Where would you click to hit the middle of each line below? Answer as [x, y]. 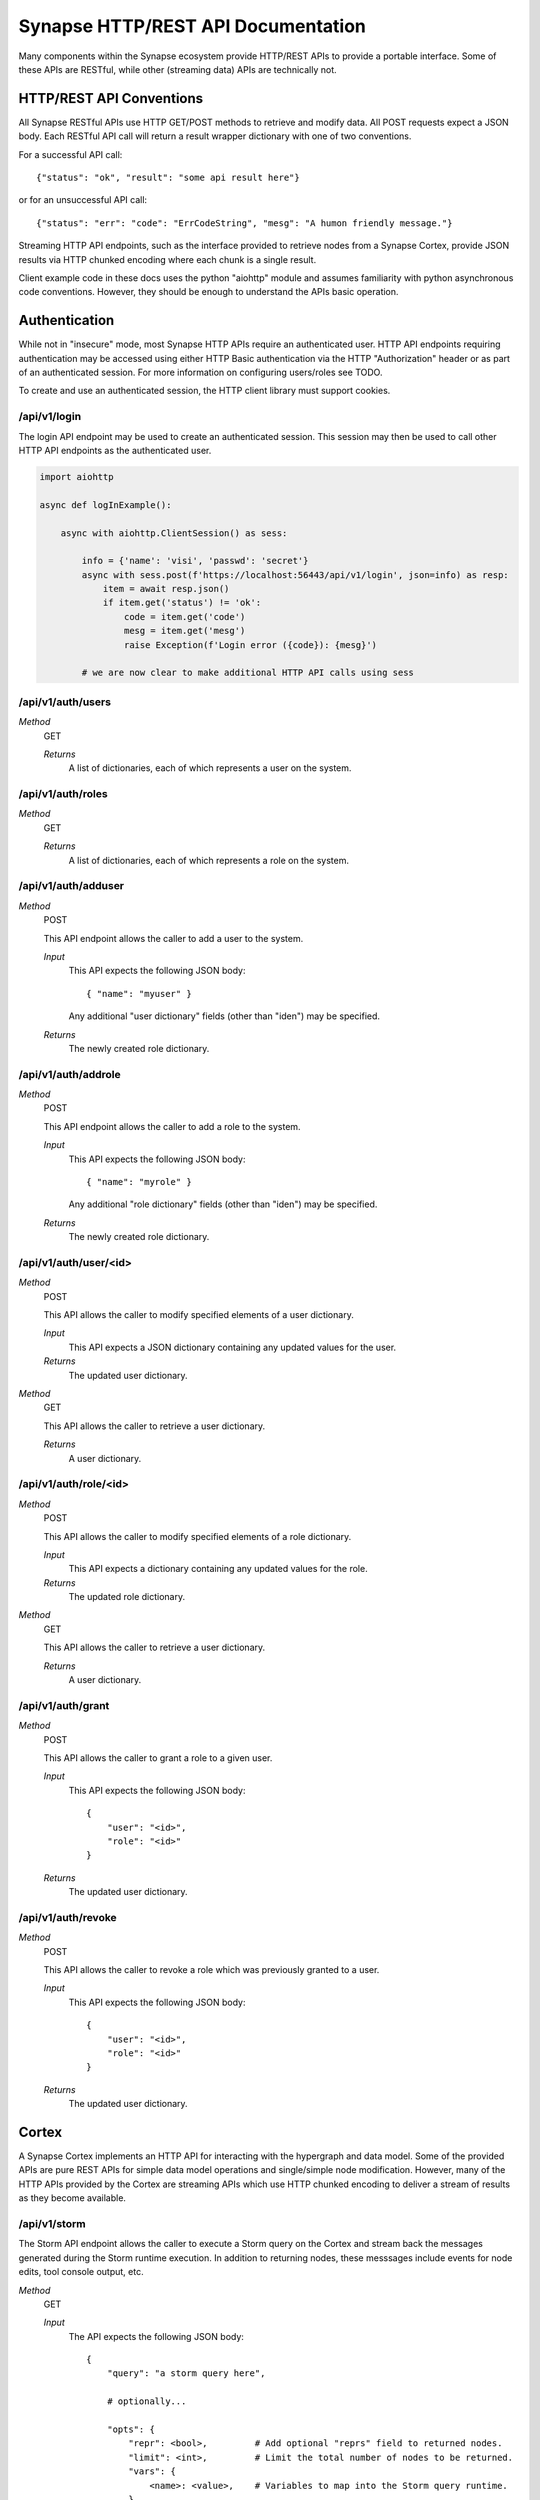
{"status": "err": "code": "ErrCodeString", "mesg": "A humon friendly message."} [244, 223]
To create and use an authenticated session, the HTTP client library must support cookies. [204, 391]
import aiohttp [76, 476]
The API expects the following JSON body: [156, 2336]
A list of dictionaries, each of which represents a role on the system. [209, 860]
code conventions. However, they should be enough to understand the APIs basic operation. [208, 292]
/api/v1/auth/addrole [70, 1074]
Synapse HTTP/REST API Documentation [192, 26]
